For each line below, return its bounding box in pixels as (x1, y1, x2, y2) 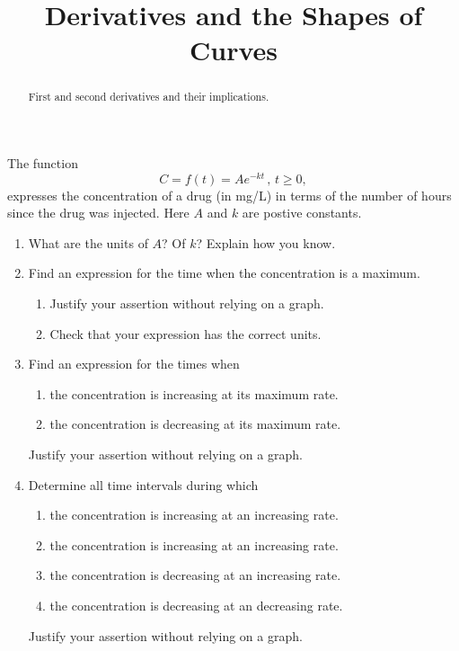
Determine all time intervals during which (28, 475, 259, 494)
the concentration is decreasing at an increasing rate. (49, 566, 341, 584)
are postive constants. (242, 203, 362, 222)
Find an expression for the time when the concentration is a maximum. (28, 263, 420, 282)
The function (7, 154, 78, 173)
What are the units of (28, 233, 148, 252)
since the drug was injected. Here (7, 203, 190, 222)
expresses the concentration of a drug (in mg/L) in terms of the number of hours (7, 185, 452, 204)
